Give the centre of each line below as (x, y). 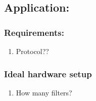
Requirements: (34, 32)
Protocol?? (32, 51)
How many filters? (44, 92)
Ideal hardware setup (48, 73)
